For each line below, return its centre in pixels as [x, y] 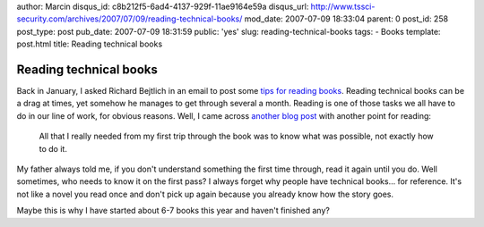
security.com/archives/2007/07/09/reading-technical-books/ [130, 19]
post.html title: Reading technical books [90, 44]
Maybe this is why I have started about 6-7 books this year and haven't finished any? [173, 211]
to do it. [53, 148]
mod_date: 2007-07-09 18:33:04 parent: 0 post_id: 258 [346, 19]
